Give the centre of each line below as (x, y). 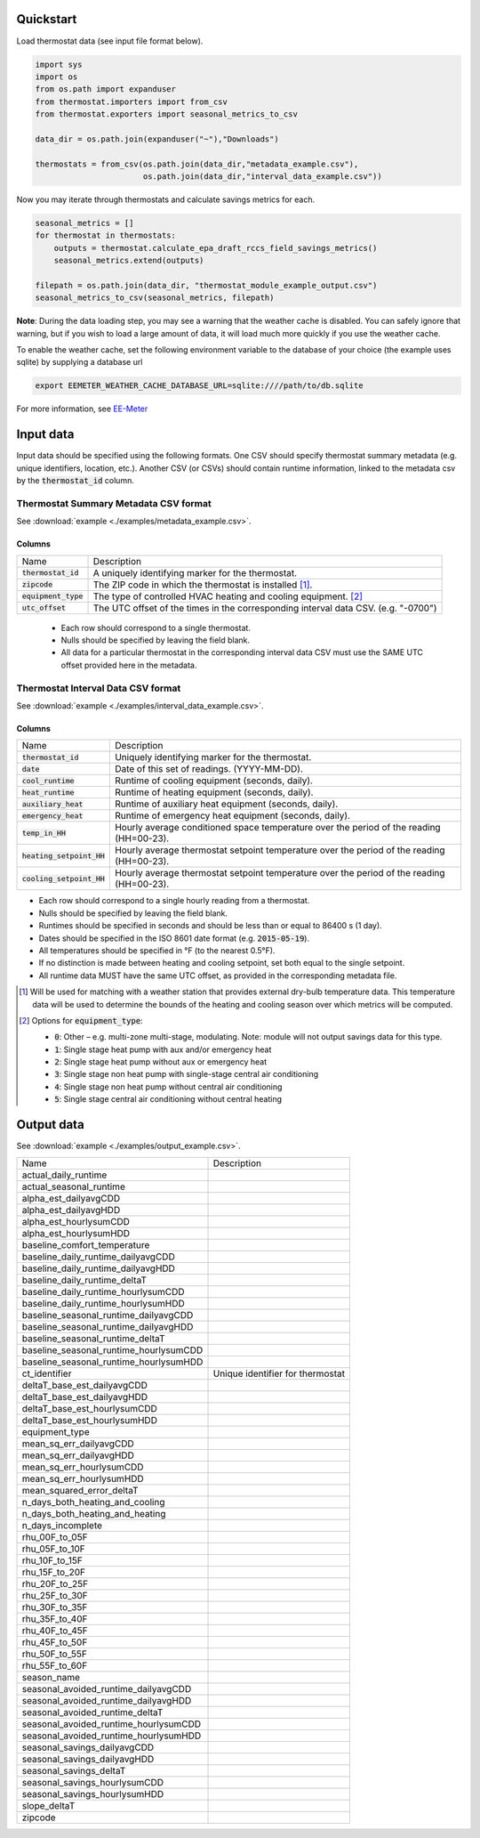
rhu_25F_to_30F (55, 1595)
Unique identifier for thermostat (279, 1373)
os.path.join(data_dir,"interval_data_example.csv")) (262, 177)
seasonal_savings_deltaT (74, 1770)
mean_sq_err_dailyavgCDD (78, 1444)
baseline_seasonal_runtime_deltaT (93, 1338)
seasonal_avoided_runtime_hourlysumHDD (112, 1736)
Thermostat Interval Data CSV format (99, 688)
